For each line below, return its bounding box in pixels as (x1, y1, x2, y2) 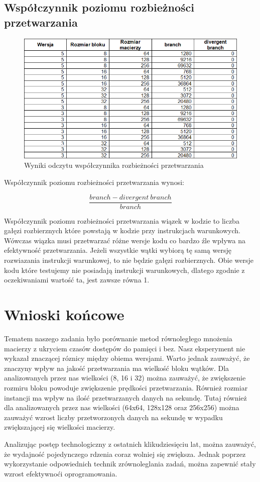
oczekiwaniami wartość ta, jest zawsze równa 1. (4, 274, 150, 285)
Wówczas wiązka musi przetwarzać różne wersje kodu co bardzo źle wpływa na (4, 235, 246, 245)
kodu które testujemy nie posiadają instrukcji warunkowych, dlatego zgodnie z (4, 264, 245, 275)
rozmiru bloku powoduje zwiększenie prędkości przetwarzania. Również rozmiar (4, 382, 248, 393)
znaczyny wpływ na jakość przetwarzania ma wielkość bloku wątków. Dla (4, 362, 229, 373)
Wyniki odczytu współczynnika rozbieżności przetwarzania (24, 160, 204, 170)
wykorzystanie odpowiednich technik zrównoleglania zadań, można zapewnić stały (4, 458, 256, 469)
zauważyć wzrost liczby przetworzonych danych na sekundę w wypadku (4, 412, 223, 422)
